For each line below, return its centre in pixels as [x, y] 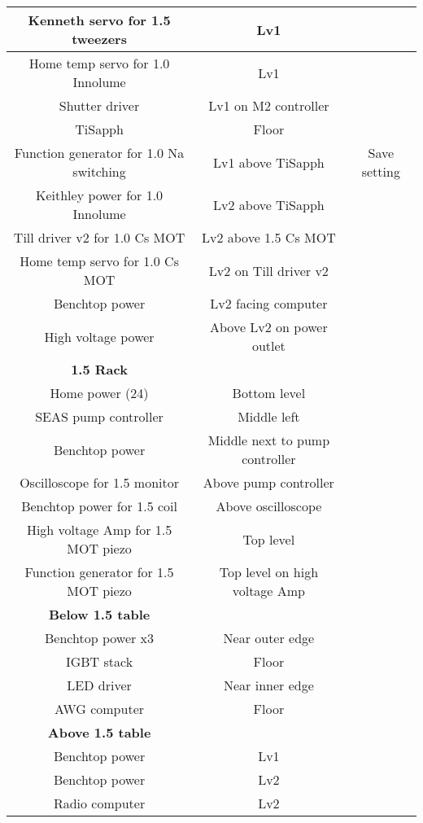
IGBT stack [99, 661]
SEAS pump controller [99, 416]
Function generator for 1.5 [99, 572]
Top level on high [269, 572]
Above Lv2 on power [269, 327]
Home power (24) [99, 393]
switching [99, 171]
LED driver [99, 685]
